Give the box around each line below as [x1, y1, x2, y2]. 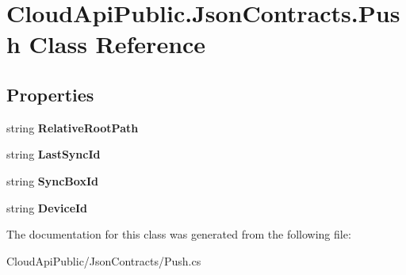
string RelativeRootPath [6, 119, 139, 136]
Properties [6, 82, 94, 106]
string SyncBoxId [6, 172, 98, 189]
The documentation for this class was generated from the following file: [6, 226, 351, 243]
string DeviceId [6, 199, 88, 216]
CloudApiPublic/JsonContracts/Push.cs [6, 252, 201, 269]
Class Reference [29, 28, 206, 60]
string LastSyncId [6, 146, 101, 162]
